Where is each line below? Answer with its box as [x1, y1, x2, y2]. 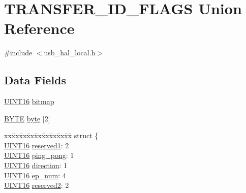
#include [4, 47, 33, 58]
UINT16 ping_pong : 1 [4, 150, 74, 160]
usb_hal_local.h [44, 47, 96, 58]
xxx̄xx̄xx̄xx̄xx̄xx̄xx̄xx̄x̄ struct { [4, 130, 99, 141]
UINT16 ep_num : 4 [4, 170, 66, 180]
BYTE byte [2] [4, 113, 50, 123]
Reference [4, 18, 75, 39]
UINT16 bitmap [4, 96, 54, 107]
